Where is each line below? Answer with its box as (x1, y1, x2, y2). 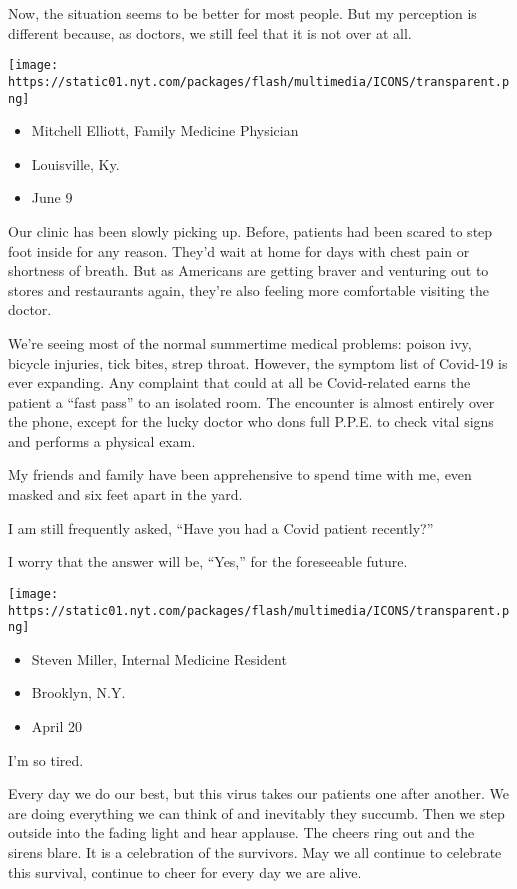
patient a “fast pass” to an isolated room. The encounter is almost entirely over (8, 391, 495, 412)
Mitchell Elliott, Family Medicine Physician (31, 120, 299, 141)
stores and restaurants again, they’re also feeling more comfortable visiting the (8, 279, 489, 300)
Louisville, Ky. (31, 153, 120, 174)
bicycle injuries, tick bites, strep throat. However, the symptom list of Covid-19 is (8, 352, 508, 373)
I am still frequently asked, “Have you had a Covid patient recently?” (8, 517, 434, 538)
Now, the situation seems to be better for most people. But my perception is (8, 3, 477, 23)
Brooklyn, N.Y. (31, 682, 126, 703)
